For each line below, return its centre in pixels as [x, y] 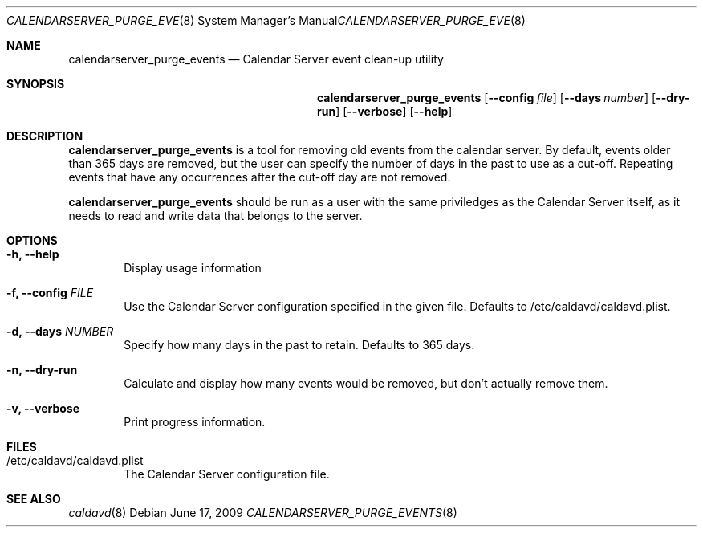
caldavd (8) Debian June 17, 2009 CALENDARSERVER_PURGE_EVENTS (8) [263, 513]
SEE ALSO [34, 499]
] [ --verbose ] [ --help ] [394, 111]
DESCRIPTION [45, 136]
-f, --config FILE [50, 293]
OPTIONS [32, 240]
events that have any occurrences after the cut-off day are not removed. [260, 177]
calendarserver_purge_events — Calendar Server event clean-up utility [256, 59]
